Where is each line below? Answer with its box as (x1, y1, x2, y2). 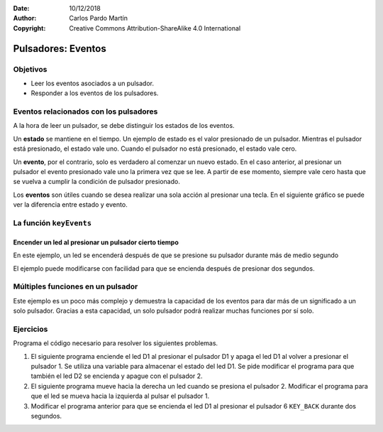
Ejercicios (13, 324, 48, 334)
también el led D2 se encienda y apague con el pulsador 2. (30, 372, 203, 380)
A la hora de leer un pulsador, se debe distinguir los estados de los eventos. (13, 121, 235, 130)
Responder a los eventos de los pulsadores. (30, 89, 159, 97)
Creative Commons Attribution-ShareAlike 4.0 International (69, 23, 241, 32)
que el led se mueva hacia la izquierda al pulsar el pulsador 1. (30, 391, 210, 401)
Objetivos (13, 64, 48, 74)
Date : (13, 4, 30, 12)
